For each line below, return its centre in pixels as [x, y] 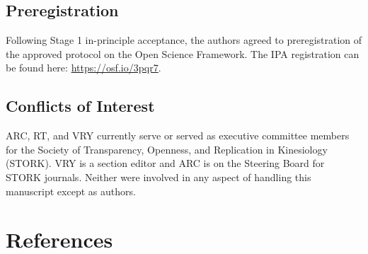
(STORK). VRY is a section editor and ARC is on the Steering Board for [165, 163]
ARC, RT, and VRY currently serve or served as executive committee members [178, 135]
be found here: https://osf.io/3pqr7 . [84, 68]
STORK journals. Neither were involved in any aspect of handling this [159, 177]
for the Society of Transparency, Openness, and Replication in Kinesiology [167, 149]
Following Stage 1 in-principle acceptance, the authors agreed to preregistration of [184, 40]
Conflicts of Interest [80, 106]
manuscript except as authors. [71, 191]
